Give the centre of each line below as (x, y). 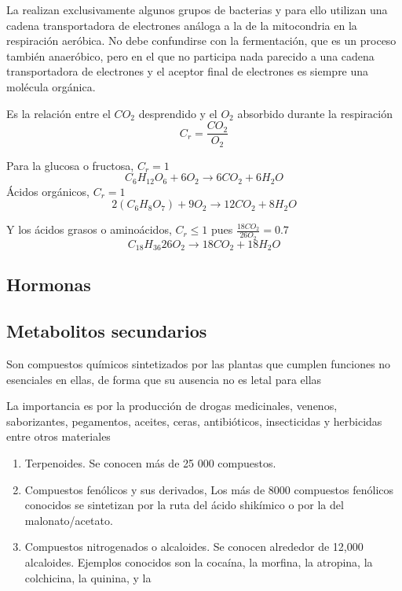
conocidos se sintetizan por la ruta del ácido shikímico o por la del (184, 505)
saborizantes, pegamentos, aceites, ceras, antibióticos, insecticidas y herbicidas (194, 421)
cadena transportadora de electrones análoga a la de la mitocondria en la (182, 25)
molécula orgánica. (51, 86)
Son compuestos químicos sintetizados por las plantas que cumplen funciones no (199, 363)
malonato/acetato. (69, 520)
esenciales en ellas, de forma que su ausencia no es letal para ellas (164, 379)
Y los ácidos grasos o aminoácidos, (89, 229)
